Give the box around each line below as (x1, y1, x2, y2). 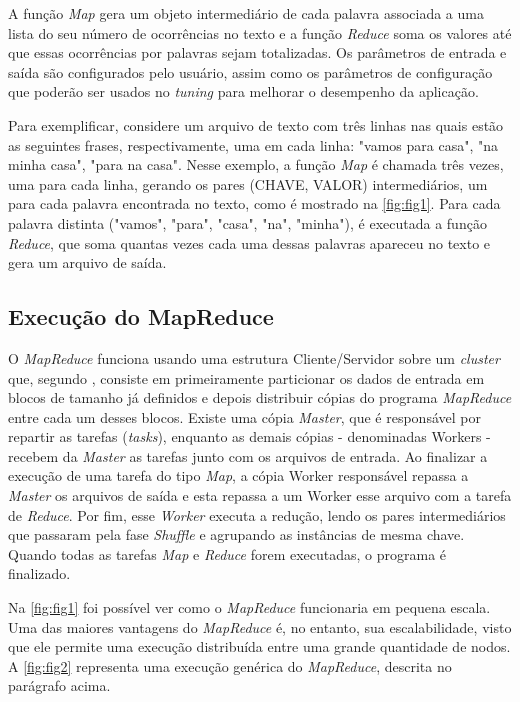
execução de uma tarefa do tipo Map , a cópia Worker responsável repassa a (8, 465, 469, 486)
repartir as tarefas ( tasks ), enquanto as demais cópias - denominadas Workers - (8, 426, 491, 447)
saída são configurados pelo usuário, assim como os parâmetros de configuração (8, 61, 493, 82)
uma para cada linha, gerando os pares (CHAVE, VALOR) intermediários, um (8, 173, 488, 194)
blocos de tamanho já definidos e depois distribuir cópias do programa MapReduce (8, 387, 512, 408)
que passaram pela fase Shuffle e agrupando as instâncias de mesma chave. (8, 524, 465, 545)
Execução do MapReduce (8, 301, 274, 332)
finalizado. (8, 563, 71, 584)
